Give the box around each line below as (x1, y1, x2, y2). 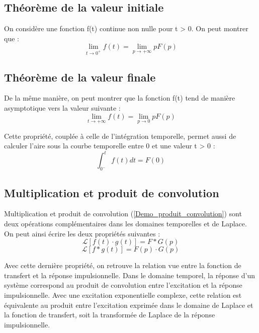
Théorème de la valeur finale (4, 69, 156, 85)
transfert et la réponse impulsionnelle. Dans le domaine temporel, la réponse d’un (4, 270, 255, 280)
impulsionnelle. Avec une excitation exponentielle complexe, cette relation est (4, 290, 242, 300)
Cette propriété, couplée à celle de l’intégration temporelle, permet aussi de (4, 130, 236, 141)
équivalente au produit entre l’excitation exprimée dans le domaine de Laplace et (4, 299, 253, 310)
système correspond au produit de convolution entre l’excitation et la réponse (4, 280, 242, 290)
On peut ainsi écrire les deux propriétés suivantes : (4, 228, 160, 238)
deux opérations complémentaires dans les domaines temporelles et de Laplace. (4, 218, 247, 229)
